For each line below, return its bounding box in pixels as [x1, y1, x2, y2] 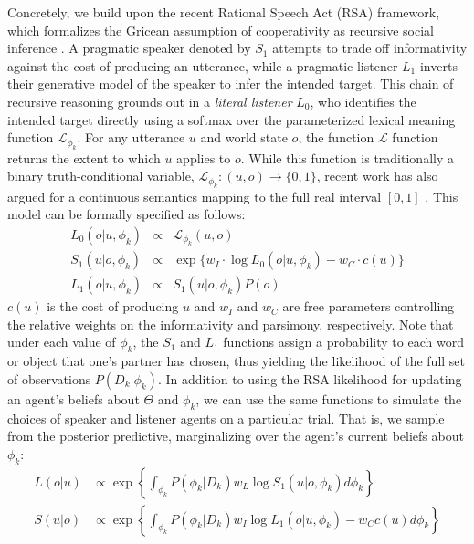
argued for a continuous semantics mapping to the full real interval [7, 186, 382, 205]
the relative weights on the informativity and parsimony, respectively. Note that [7, 314, 454, 333]
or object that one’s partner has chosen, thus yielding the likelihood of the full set [7, 351, 466, 371]
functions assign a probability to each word [223, 332, 464, 351]
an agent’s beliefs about [7, 389, 140, 408]
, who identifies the [310, 91, 416, 110]
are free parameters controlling [282, 297, 455, 316]
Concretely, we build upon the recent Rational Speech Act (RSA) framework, [7, 3, 440, 21]
